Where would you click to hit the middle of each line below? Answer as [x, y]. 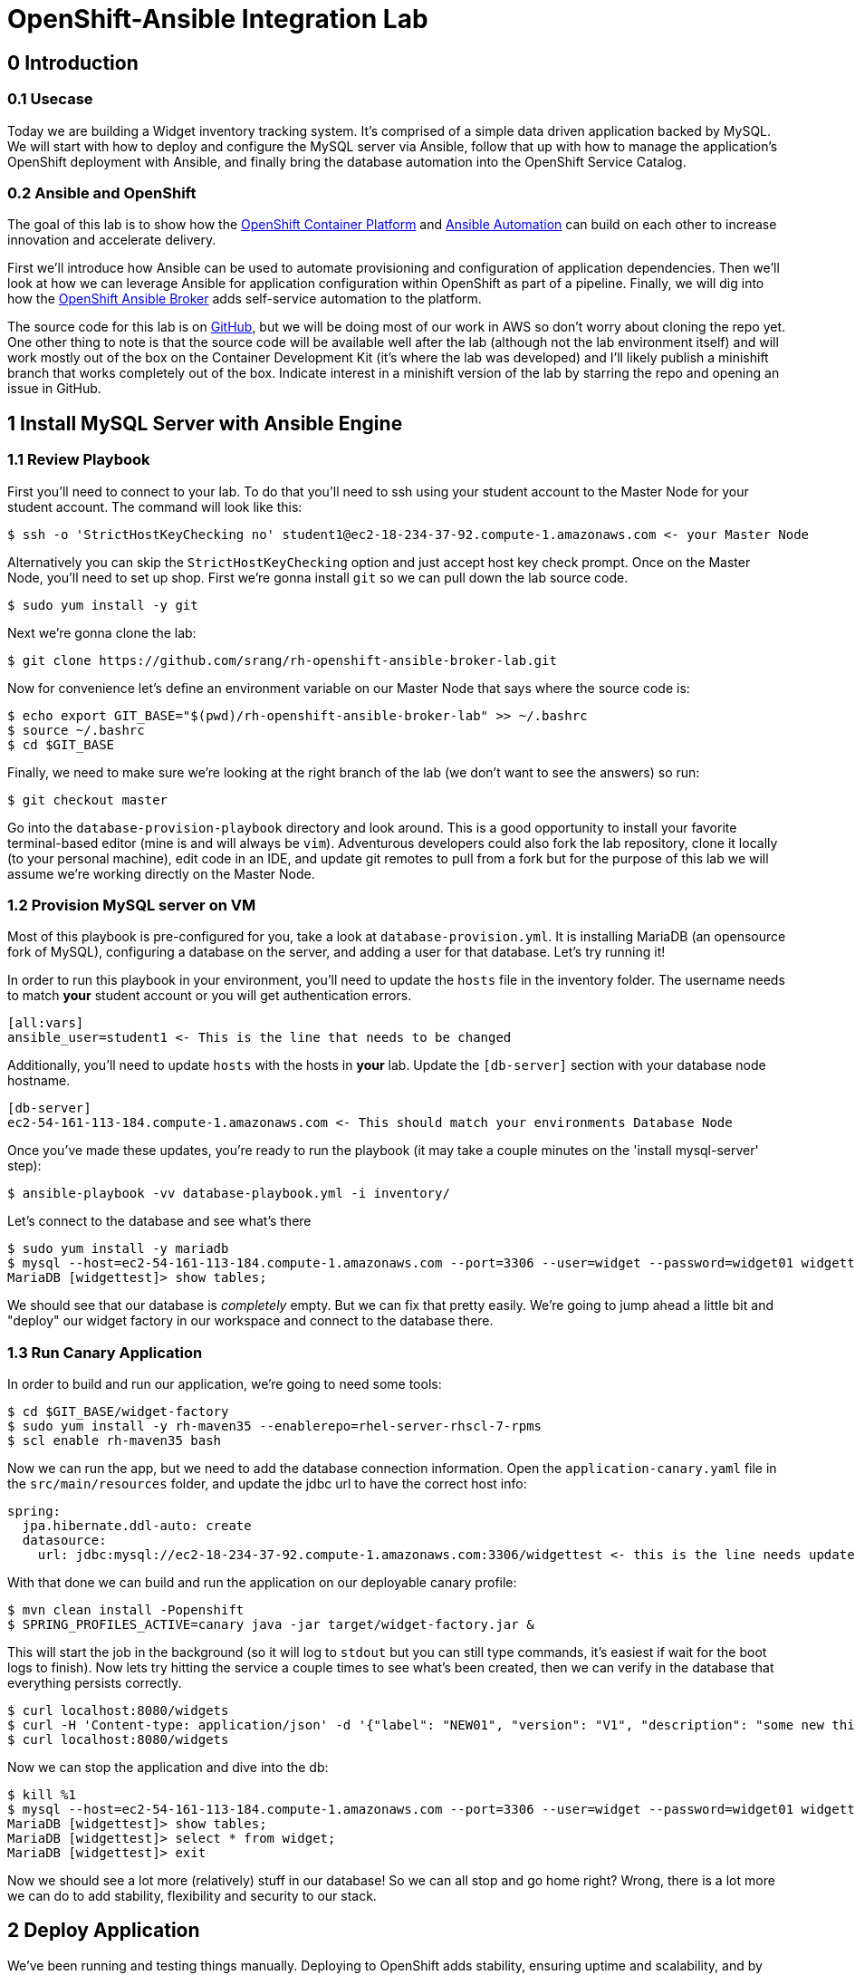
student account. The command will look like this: [155, 506]
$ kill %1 [42, 1795]
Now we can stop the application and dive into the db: [168, 1768]
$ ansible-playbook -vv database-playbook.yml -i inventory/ [229, 1194]
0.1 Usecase [50, 99]
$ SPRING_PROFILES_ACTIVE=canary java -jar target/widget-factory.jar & [271, 1625]
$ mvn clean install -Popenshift [126, 1610]
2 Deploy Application [104, 1931]
